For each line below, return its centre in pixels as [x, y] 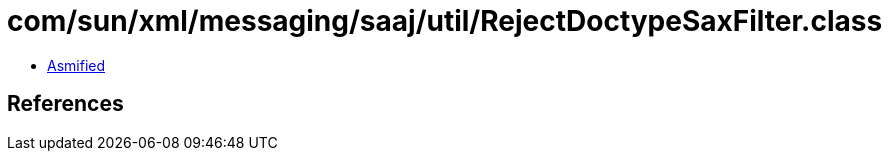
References [65, 104]
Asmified [76, 65]
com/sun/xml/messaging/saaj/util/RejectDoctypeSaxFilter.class [445, 21]
